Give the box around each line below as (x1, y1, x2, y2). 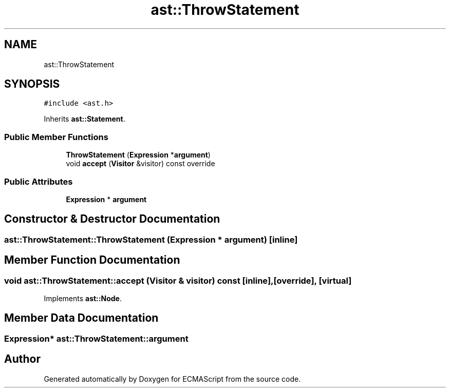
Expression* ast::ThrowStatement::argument (4, 333, 189, 344)
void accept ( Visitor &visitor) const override (66, 159, 215, 168)
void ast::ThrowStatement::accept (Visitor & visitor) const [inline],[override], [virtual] (4, 275, 352, 286)
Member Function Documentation (4, 253, 180, 267)
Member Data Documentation (4, 311, 159, 325)
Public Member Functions (4, 131, 108, 142)
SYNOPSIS (4, 77, 60, 91)
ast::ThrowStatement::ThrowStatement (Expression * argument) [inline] (4, 234, 298, 245)
